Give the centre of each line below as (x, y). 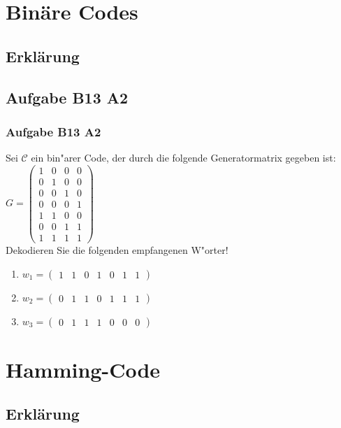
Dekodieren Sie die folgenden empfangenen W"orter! (117, 250)
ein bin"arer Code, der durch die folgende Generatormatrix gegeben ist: (183, 158)
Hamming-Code (83, 369)
